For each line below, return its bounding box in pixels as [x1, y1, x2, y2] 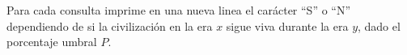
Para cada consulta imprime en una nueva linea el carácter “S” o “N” [6, 2, 351, 18]
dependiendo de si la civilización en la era [6, 17, 213, 34]
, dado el [358, 17, 401, 34]
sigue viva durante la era [226, 17, 349, 34]
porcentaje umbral [6, 33, 97, 50]
